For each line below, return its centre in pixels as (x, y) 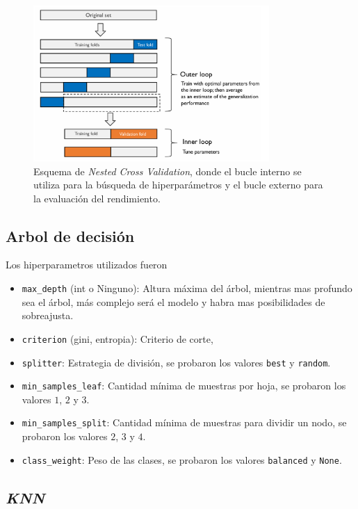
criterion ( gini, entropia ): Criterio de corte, (117, 338)
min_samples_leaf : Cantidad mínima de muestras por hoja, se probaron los (184, 386)
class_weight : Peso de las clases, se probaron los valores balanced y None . (182, 459)
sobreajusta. (48, 315)
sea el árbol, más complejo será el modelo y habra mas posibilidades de (173, 301)
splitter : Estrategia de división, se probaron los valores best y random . (176, 362)
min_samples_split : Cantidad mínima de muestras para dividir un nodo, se (184, 422)
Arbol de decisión (70, 235)
